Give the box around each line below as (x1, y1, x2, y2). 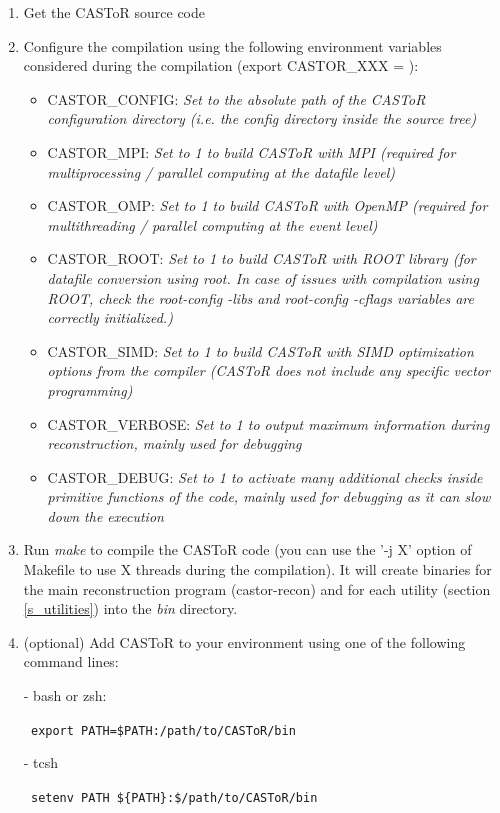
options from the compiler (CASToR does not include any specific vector (47, 360, 490, 381)
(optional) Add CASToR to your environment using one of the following (23, 631, 466, 652)
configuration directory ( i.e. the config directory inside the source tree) (47, 108, 477, 129)
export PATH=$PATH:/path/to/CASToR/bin (30, 723, 296, 738)
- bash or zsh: (23, 685, 107, 706)
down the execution (47, 505, 164, 526)
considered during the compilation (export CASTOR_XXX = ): (23, 55, 419, 76)
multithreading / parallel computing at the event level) (47, 214, 378, 235)
